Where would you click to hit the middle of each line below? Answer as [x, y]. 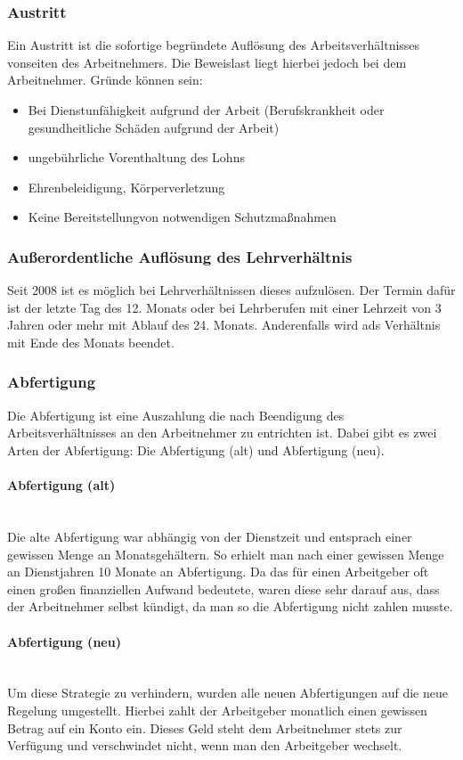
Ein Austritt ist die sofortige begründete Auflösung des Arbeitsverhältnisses [214, 45]
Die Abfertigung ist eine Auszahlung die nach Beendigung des [176, 415]
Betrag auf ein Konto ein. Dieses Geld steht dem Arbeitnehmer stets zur [205, 727]
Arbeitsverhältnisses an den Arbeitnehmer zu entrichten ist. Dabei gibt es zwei [222, 433]
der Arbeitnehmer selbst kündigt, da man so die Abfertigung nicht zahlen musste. [230, 606]
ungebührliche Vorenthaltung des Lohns [136, 157]
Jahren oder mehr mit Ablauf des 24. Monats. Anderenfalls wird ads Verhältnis [224, 325]
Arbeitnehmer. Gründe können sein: [105, 80]
